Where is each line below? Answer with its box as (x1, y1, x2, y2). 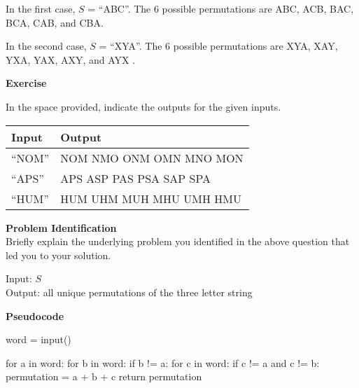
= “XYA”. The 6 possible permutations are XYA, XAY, (99, 39, 338, 53)
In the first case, (6, 1, 76, 15)
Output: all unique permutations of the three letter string (6, 284, 253, 299)
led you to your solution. (6, 247, 111, 262)
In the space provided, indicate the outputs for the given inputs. (6, 99, 281, 113)
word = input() (6, 332, 71, 347)
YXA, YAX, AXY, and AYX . (6, 52, 136, 67)
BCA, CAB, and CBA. (6, 15, 104, 29)
